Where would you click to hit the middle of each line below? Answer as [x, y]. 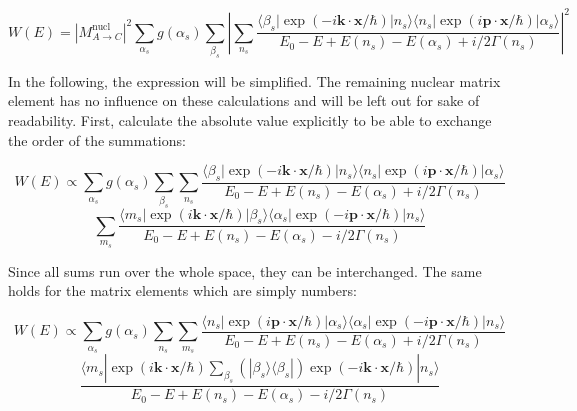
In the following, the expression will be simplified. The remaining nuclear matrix [254, 80]
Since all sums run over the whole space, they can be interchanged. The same [245, 270]
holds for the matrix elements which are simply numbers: [182, 290]
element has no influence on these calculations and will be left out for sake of [244, 100]
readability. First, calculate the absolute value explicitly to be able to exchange [250, 119]
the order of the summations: [97, 139]
